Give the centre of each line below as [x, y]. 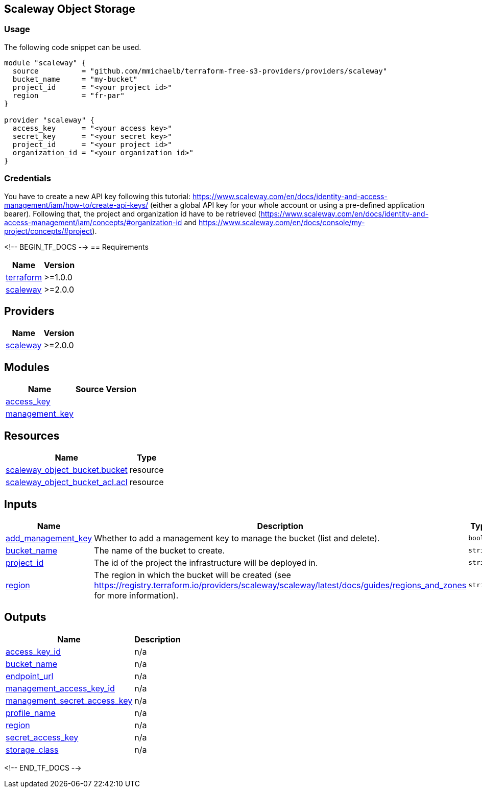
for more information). [136, 595]
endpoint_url [30, 676]
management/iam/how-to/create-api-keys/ [76, 205]
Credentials [28, 178]
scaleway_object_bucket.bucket [67, 470]
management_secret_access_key [69, 700]
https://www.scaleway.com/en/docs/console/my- [282, 222]
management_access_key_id [60, 688]
